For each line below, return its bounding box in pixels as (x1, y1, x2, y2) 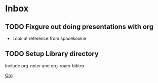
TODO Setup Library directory (5, 50, 99, 58)
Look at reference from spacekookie (12, 35, 86, 41)
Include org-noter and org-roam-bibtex (5, 62, 85, 69)
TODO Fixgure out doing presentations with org (5, 23, 154, 31)
